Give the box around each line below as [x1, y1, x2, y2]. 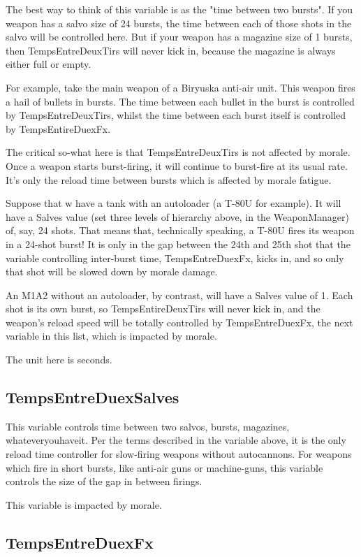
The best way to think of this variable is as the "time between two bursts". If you [6, 2, 353, 16]
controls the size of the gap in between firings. [6, 474, 202, 489]
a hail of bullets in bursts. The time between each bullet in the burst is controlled [6, 94, 355, 108]
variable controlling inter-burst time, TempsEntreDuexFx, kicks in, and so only [6, 250, 344, 265]
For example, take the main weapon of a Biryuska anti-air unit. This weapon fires [6, 80, 355, 94]
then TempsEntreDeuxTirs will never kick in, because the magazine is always [6, 43, 336, 57]
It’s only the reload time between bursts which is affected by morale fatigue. [6, 172, 332, 187]
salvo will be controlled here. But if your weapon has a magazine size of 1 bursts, [6, 29, 353, 44]
